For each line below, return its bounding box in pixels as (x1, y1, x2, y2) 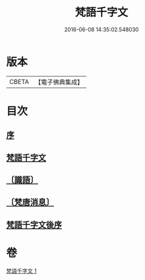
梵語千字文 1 (6, 267, 37, 275)
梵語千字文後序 (6, 220, 62, 230)
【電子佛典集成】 (34, 78, 83, 86)
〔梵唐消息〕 (6, 197, 54, 208)
